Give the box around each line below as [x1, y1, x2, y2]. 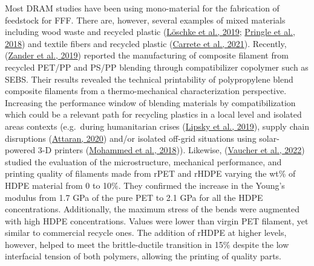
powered [5, 144, 36, 156]
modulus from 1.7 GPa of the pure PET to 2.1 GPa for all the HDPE [5, 191, 263, 203]
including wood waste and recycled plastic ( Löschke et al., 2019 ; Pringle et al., [5, 25, 295, 38]
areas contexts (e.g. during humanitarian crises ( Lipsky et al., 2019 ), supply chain [5, 119, 309, 132]
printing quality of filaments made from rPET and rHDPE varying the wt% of [5, 167, 296, 180]
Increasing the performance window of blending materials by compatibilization [5, 96, 296, 109]
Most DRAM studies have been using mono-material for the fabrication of [5, 2, 280, 14]
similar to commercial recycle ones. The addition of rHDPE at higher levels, [5, 226, 287, 239]
